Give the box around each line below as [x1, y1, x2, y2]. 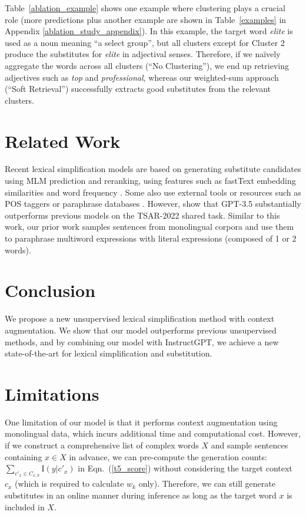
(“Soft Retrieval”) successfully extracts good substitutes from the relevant [5, 82, 271, 95]
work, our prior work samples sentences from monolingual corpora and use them [5, 220, 294, 233]
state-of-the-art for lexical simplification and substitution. [5, 347, 212, 359]
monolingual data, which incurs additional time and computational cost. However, [5, 427, 301, 440]
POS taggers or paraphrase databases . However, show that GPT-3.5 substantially [5, 197, 301, 210]
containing [5, 450, 42, 463]
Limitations [5, 381, 99, 405]
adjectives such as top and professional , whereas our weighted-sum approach [5, 71, 279, 83]
